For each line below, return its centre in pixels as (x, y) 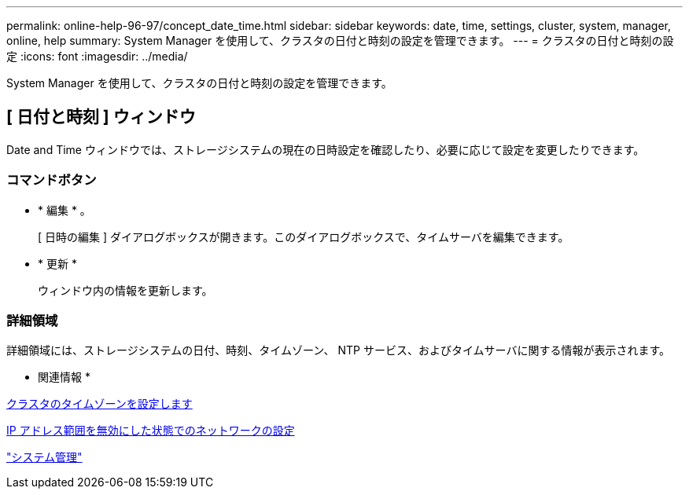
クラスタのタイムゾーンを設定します (99, 404)
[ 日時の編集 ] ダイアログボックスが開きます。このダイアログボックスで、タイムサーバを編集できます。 (304, 236)
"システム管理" (44, 457)
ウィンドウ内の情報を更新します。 (125, 290)
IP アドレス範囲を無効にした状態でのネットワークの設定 (151, 431)
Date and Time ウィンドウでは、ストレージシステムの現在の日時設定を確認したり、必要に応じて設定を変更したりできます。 (326, 149)
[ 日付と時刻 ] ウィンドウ (101, 117)
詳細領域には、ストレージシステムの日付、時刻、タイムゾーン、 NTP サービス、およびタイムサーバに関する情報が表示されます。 (339, 350)
